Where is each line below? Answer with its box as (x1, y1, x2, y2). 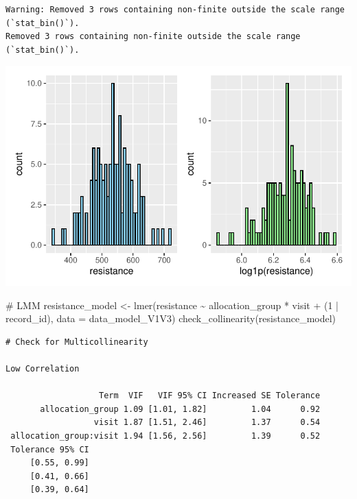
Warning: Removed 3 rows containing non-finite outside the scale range (5, 5, 345, 14)
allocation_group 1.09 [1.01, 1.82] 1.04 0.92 (40, 404, 321, 414)
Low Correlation (5, 364, 80, 374)
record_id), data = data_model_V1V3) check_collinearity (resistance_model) (5, 311, 336, 326)
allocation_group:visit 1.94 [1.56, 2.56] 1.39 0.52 (10, 431, 321, 441)
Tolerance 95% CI (10, 444, 89, 454)
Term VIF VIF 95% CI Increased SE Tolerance (99, 391, 321, 401)
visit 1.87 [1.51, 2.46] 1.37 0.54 (93, 417, 321, 428)
